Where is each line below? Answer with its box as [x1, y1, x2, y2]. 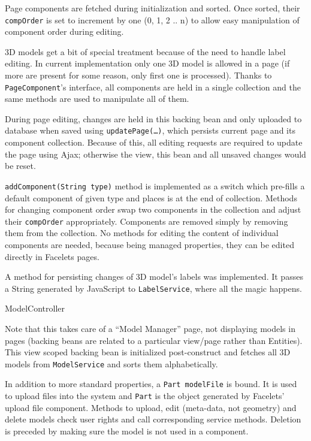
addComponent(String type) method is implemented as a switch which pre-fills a [5, 179, 305, 192]
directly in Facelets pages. [5, 250, 99, 262]
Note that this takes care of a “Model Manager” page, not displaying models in [5, 322, 295, 335]
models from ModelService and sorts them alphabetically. [5, 357, 218, 370]
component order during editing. [5, 25, 124, 38]
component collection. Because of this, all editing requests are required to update [5, 136, 303, 149]
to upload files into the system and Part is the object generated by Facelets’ [5, 389, 285, 402]
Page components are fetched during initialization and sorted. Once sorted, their [5, 2, 300, 14]
